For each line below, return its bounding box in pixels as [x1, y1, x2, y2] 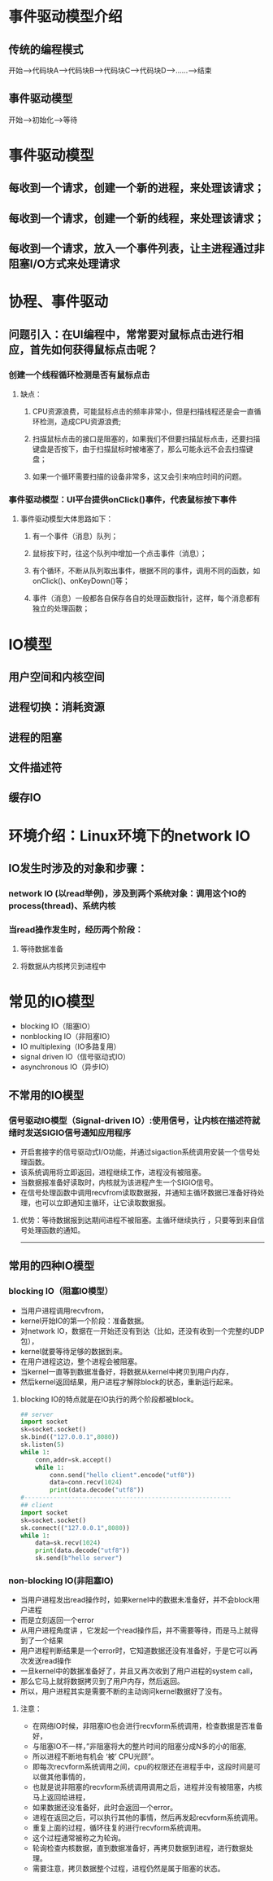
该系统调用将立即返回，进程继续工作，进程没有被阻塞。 [19, 1167, 206, 1177]
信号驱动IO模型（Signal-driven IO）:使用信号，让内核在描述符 [8, 1115, 253, 1126]
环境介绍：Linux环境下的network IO [8, 826, 251, 845]
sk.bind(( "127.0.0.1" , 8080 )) [19, 1433, 119, 1441]
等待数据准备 [19, 944, 63, 954]
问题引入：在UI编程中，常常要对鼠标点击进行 [8, 327, 233, 341]
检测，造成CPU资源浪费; [39, 417, 122, 427]
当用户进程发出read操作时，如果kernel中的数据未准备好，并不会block [19, 1595, 253, 1605]
